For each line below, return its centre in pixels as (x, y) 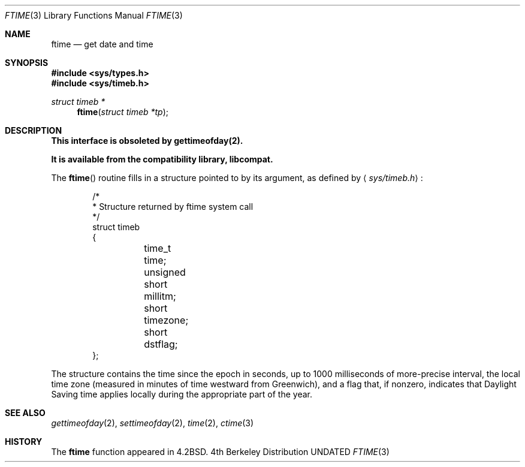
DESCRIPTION (34, 130)
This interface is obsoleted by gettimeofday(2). (147, 141)
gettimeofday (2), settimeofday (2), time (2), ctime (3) (153, 423)
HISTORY (24, 442)
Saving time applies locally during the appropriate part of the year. (182, 394)
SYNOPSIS (27, 63)
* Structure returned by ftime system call (173, 207)
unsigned (165, 272)
